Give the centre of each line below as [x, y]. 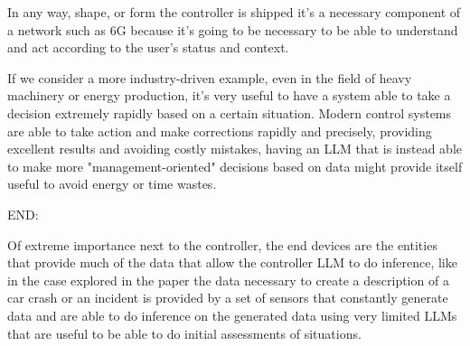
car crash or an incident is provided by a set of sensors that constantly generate [228, 298]
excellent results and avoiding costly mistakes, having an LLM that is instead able [235, 149]
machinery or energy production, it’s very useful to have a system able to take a [229, 95]
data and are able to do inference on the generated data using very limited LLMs [232, 315]
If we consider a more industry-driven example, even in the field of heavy [210, 77]
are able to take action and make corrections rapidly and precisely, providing [220, 131]
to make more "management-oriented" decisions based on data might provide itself [235, 166]
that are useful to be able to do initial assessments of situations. [184, 333]
